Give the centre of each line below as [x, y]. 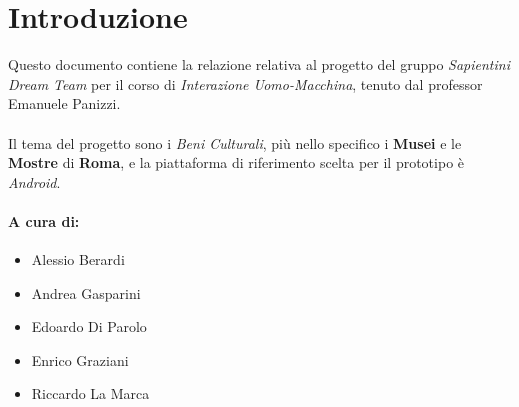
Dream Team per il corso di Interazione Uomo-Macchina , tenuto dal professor [245, 83]
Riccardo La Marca [90, 393]
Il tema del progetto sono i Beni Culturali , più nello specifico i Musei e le [235, 142]
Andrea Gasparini [86, 292]
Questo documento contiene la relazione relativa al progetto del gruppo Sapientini [259, 64]
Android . [34, 181]
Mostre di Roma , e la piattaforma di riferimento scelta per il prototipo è [236, 162]
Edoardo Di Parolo [89, 326]
